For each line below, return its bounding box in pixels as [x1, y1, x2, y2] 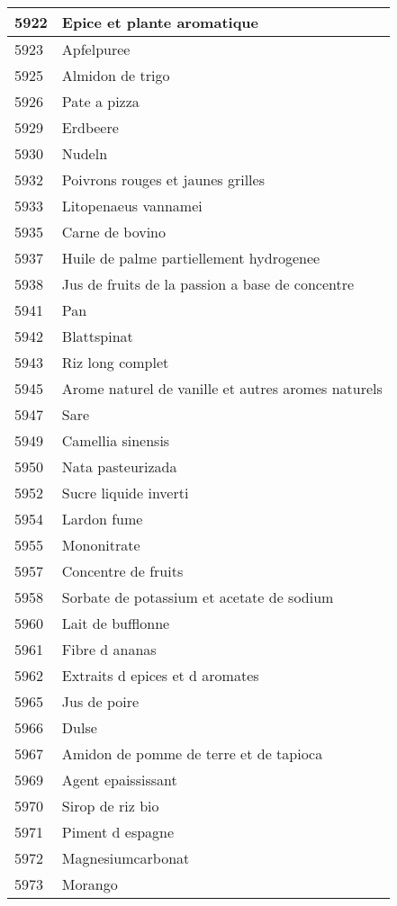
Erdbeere [61, 117, 119, 138]
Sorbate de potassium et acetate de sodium [61, 587, 334, 607]
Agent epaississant [61, 769, 177, 790]
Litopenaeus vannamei [61, 195, 203, 216]
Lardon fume [61, 508, 143, 529]
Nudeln [61, 143, 108, 164]
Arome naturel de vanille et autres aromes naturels [61, 378, 383, 399]
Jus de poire [61, 691, 140, 712]
